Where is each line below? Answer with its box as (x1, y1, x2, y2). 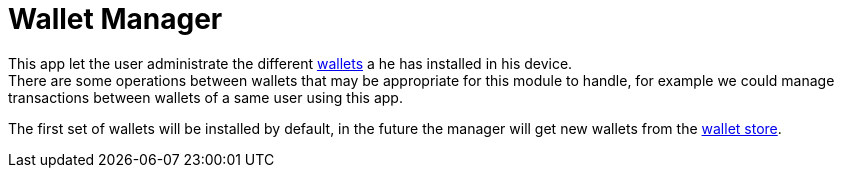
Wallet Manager (8, 2, 223, 36)
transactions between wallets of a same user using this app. (8, 88, 403, 106)
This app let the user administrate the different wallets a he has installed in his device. (8, 54, 573, 72)
